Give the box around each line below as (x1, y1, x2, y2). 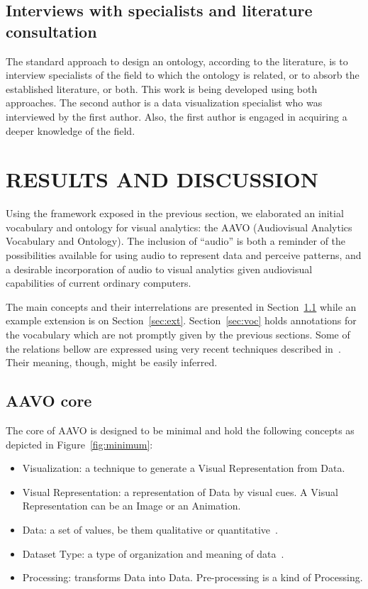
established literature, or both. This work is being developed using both (6, 81, 318, 96)
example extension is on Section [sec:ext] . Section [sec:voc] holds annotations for (6, 313, 357, 328)
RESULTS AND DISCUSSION (6, 165, 318, 194)
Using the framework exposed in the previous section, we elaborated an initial (6, 206, 344, 221)
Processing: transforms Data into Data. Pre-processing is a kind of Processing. (22, 570, 363, 585)
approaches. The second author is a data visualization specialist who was (6, 95, 323, 110)
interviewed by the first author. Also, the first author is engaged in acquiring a (6, 109, 347, 123)
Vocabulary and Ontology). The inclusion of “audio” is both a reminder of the (6, 233, 346, 248)
